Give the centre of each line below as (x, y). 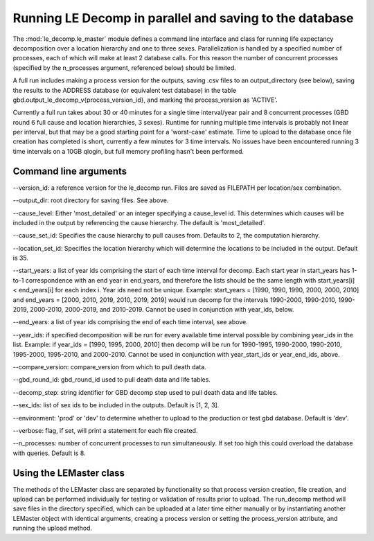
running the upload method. (53, 528)
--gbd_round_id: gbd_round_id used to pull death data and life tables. (112, 380)
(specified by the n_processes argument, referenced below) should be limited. (125, 68)
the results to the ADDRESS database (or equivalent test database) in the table (125, 90)
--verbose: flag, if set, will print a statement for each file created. (105, 430)
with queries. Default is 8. (49, 453)
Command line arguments (70, 171)
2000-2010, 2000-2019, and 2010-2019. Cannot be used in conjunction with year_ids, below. (162, 310)
